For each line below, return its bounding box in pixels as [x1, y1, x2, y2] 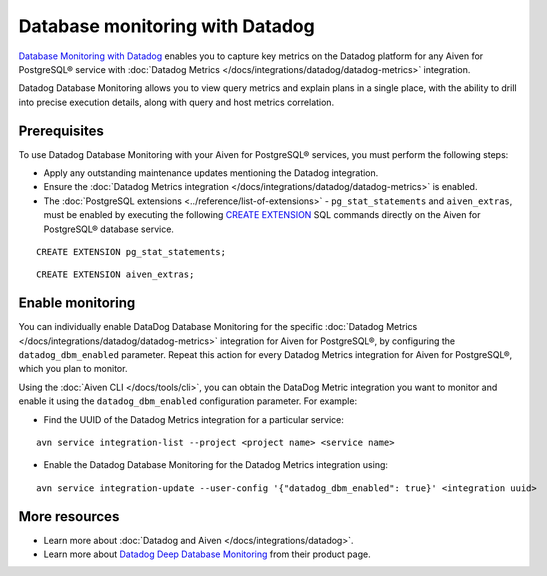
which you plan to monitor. [18, 363, 128, 375]
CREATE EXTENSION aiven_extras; [36, 269, 195, 280]
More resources [18, 508, 120, 525]
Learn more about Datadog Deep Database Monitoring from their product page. [43, 548, 371, 560]
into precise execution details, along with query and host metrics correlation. [18, 96, 335, 108]
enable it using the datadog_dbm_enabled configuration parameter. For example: [18, 395, 358, 407]
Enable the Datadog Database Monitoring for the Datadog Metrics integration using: [43, 459, 389, 471]
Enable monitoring [18, 295, 136, 312]
